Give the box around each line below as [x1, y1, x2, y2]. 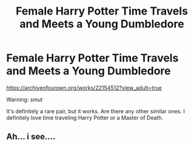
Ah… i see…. [6, 131, 56, 142]
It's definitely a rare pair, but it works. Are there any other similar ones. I [6, 107, 185, 114]
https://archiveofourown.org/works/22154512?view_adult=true [6, 84, 162, 91]
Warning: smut [6, 96, 43, 103]
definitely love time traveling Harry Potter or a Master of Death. [6, 114, 164, 121]
